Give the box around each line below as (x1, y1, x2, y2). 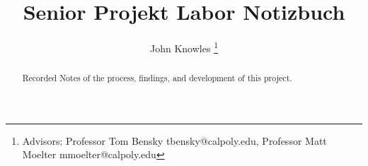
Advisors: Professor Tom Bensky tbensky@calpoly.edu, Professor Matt (22, 133, 327, 148)
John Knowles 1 (150, 39, 218, 55)
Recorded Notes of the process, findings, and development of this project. (22, 72, 292, 84)
